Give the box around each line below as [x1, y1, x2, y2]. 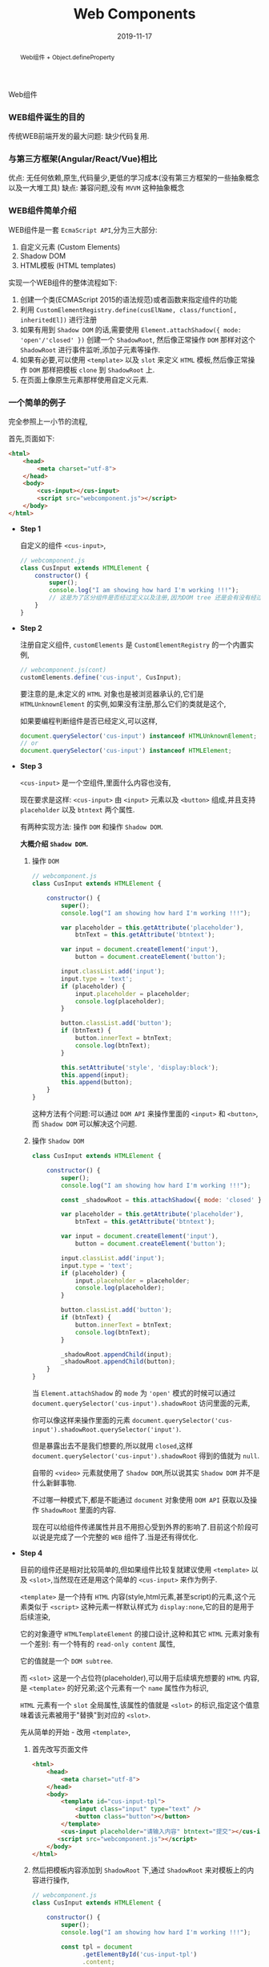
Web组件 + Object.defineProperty [19, 53, 114, 61]
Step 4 [19, 1548, 42, 1558]
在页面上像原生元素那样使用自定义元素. [19, 375, 149, 384]
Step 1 [19, 523, 42, 534]
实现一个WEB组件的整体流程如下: [8, 278, 118, 287]
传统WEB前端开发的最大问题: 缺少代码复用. [8, 132, 150, 141]
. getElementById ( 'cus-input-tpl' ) [82, 1950, 198, 1958]
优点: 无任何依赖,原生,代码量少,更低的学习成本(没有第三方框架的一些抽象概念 [8, 173, 260, 183]
